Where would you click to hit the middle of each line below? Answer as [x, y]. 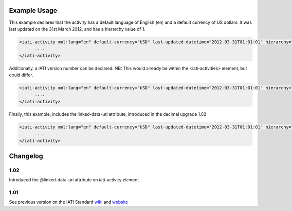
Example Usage [33, 10]
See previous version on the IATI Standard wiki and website [69, 202]
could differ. [21, 75]
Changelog [26, 156]
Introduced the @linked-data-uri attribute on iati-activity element [74, 180]
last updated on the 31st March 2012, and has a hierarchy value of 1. [77, 29]
